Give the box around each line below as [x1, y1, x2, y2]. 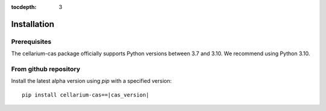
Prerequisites [11, 37, 51, 46]
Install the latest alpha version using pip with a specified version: [11, 77, 172, 85]
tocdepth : [11, 4, 37, 10]
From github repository [11, 65, 81, 73]
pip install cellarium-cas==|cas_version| [22, 91, 150, 98]
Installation [11, 19, 54, 29]
